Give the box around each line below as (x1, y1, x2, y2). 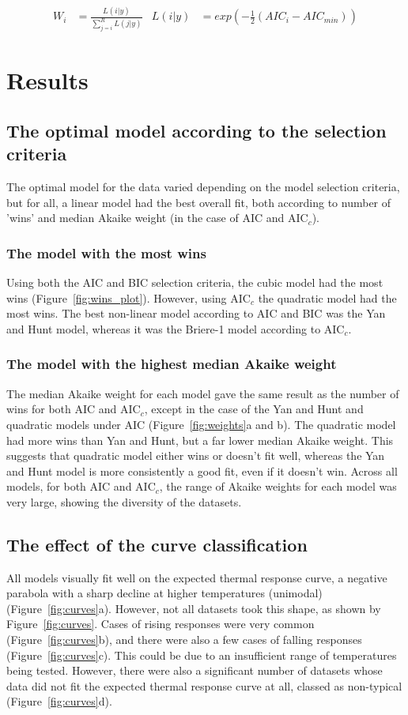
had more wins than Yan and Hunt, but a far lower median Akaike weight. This (6, 431, 394, 448)
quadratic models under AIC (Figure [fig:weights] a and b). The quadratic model (6, 416, 396, 432)
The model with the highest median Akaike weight (6, 354, 337, 374)
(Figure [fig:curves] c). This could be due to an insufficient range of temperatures (6, 646, 397, 663)
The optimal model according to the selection (6, 118, 387, 142)
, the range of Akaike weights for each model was (159, 478, 397, 495)
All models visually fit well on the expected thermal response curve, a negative (6, 569, 387, 585)
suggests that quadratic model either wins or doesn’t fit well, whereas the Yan (6, 447, 385, 464)
